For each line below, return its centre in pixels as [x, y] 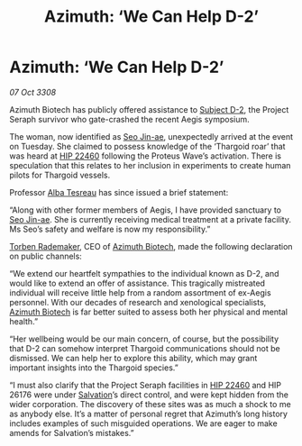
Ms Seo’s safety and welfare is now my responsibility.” [110, 229]
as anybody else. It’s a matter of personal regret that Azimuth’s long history [149, 414]
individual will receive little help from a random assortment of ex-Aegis [141, 292]
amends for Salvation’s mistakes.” [72, 432]
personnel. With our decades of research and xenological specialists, [138, 302]
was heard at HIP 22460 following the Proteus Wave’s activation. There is [146, 156]
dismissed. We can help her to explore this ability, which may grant [133, 358]
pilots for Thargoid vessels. [60, 175]
